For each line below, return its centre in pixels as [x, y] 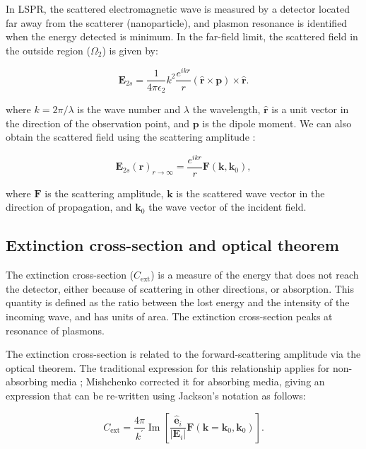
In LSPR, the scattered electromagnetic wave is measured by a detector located [178, 8]
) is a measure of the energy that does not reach [255, 275]
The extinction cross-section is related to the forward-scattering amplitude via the [183, 354]
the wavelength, [226, 109]
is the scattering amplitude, [104, 193]
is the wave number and [129, 109]
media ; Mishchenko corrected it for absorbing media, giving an [188, 381]
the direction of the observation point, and [98, 123]
